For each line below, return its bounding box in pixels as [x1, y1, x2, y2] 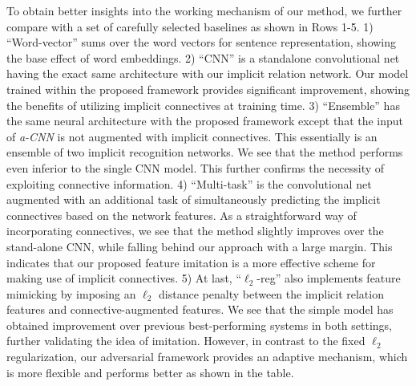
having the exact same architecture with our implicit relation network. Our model [6, 65, 409, 82]
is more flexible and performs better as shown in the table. [6, 364, 294, 380]
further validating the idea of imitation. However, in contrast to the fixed [6, 332, 366, 349]
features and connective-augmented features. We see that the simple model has [6, 301, 394, 318]
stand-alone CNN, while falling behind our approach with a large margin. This [6, 238, 393, 254]
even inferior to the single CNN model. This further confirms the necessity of [6, 159, 385, 176]
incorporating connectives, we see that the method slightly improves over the [6, 222, 384, 239]
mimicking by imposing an [6, 285, 136, 302]
